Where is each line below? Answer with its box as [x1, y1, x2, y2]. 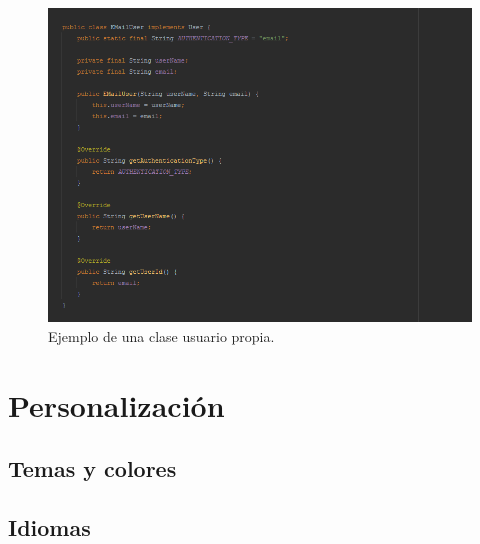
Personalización [8, 384, 225, 425]
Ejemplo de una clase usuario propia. [48, 325, 275, 346]
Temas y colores [8, 453, 177, 484]
